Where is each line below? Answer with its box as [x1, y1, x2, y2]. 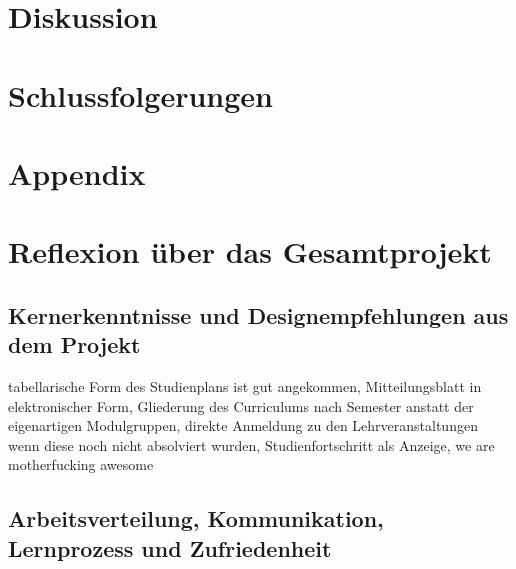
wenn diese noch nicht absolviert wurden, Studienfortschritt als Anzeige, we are [8, 434, 495, 455]
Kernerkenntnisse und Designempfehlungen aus [8, 299, 509, 330]
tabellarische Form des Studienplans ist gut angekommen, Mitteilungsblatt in [8, 376, 482, 397]
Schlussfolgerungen [8, 74, 273, 115]
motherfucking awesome [8, 454, 154, 475]
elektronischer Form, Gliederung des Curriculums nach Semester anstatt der [8, 395, 474, 416]
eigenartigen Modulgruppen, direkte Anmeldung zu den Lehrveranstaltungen [8, 415, 478, 436]
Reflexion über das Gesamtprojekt [8, 231, 492, 272]
